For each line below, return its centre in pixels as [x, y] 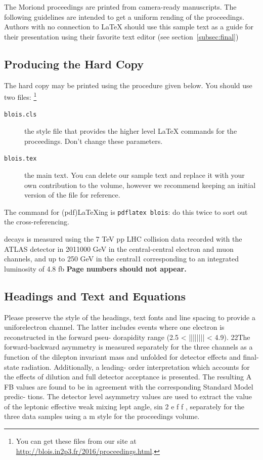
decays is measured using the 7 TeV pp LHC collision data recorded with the [123, 238]
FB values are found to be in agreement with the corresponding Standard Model [129, 386]
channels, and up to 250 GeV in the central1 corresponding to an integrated [121, 259]
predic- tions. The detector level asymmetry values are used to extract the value [128, 396]
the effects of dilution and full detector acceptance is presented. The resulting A [128, 377]
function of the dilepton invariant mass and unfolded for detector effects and [122, 356]
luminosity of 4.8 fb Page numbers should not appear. [95, 268]
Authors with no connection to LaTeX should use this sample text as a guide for [129, 27]
